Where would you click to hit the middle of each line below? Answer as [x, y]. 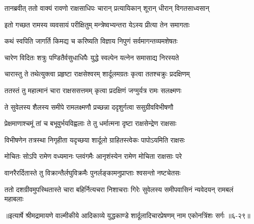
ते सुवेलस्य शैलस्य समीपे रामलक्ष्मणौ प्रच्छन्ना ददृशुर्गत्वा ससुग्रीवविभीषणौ [89, 107]
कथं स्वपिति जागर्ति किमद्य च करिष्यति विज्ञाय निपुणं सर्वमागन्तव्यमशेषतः [91, 41]
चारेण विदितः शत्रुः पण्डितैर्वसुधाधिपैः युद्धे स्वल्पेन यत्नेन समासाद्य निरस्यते [92, 57]
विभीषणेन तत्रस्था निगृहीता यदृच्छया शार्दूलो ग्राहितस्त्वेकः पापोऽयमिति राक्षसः [95, 139]
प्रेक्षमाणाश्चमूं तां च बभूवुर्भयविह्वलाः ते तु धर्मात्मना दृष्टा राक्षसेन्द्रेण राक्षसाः [91, 123]
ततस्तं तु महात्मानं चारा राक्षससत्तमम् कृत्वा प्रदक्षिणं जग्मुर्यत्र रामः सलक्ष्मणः [93, 90]
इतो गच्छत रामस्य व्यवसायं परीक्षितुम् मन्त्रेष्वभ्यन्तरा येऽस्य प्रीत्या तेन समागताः [97, 24]
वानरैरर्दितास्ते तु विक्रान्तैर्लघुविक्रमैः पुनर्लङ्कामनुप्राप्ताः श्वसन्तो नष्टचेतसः [93, 172]
